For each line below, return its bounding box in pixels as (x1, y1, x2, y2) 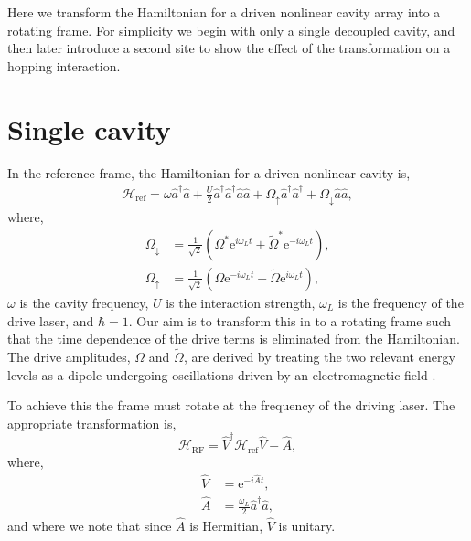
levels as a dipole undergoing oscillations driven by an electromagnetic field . (7, 365, 436, 384)
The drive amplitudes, (7, 346, 131, 366)
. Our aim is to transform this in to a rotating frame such (128, 311, 452, 330)
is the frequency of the (337, 292, 464, 312)
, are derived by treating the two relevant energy (183, 346, 455, 366)
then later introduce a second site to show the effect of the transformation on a (7, 38, 451, 58)
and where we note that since (7, 516, 172, 536)
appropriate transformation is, (7, 413, 177, 432)
